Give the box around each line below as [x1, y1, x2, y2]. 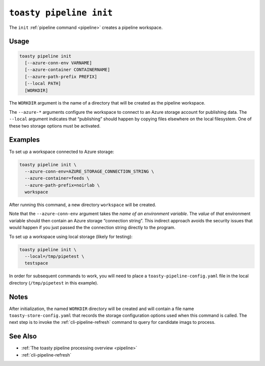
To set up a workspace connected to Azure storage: [9, 149, 114, 155]
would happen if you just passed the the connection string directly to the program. [9, 225, 176, 231]
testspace [25, 261, 49, 266]
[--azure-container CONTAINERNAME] [25, 67, 110, 73]
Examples [9, 135, 40, 144]
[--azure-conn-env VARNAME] [25, 60, 92, 66]
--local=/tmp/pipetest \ [25, 254, 84, 260]
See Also [9, 332, 37, 340]
